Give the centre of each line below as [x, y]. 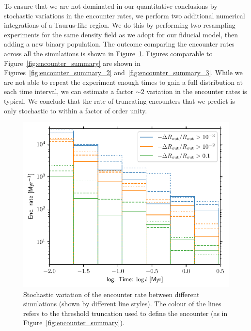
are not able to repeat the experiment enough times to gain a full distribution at [124, 82]
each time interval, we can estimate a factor [69, 91]
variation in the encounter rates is [197, 91]
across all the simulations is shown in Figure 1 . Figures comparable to [108, 53]
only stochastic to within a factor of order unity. [76, 110]
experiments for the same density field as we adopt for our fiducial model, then [121, 34]
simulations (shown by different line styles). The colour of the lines [122, 304]
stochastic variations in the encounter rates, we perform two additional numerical [125, 15]
